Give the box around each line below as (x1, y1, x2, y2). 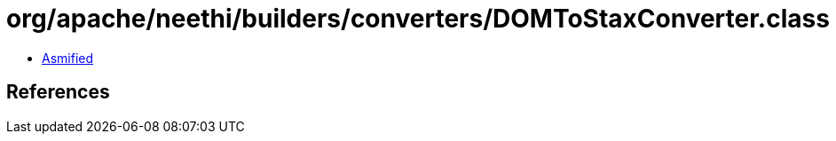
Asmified (42, 50, 94, 66)
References (6, 81, 110, 104)
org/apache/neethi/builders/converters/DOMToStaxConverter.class (6, 4, 830, 34)
